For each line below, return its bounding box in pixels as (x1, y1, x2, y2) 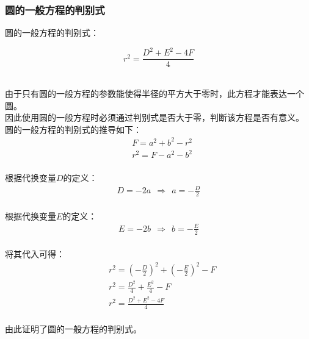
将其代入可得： (5, 248, 65, 260)
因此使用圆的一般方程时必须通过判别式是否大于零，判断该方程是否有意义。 (5, 111, 304, 124)
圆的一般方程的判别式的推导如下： (5, 123, 142, 135)
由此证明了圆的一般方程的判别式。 (5, 322, 142, 335)
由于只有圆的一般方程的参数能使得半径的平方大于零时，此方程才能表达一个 (5, 87, 304, 99)
